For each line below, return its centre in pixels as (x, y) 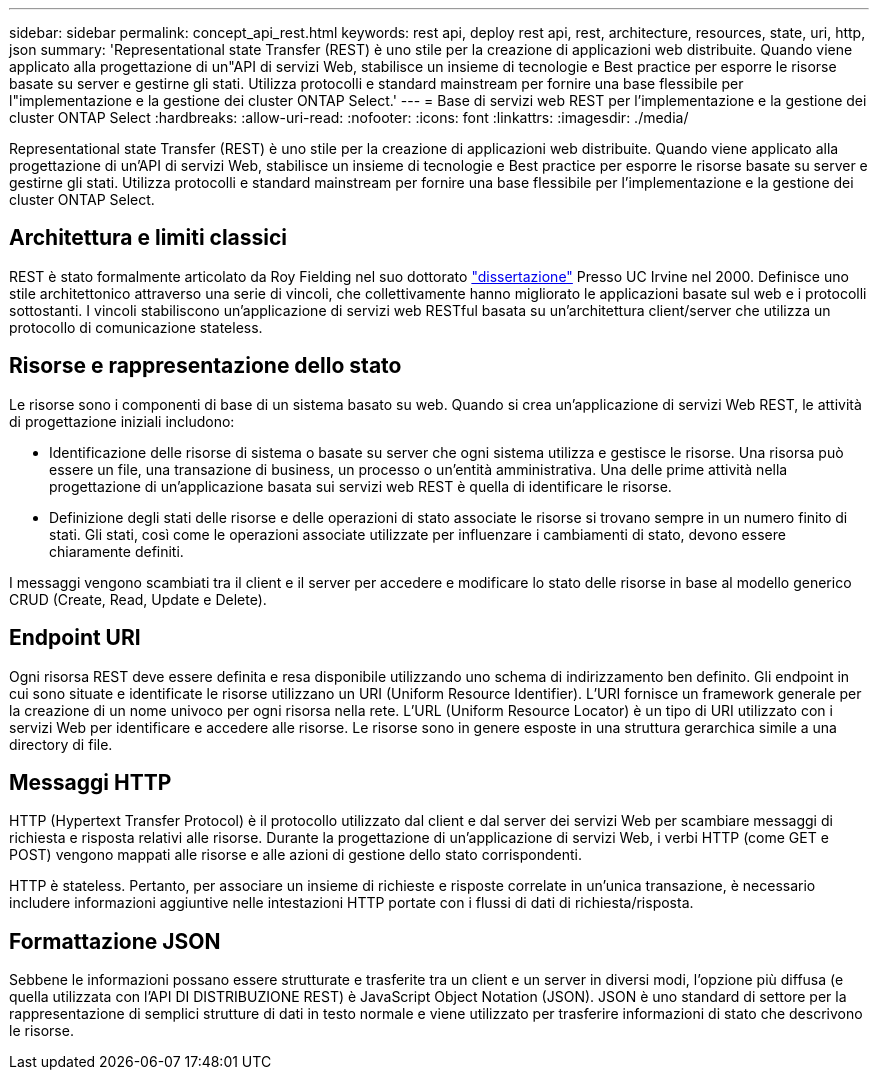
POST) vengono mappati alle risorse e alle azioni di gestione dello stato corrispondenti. (295, 855)
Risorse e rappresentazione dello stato (205, 366)
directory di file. (61, 744)
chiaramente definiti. (116, 551)
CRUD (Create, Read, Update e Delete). (138, 599)
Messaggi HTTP (90, 782)
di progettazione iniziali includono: (122, 421)
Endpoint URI (75, 638)
